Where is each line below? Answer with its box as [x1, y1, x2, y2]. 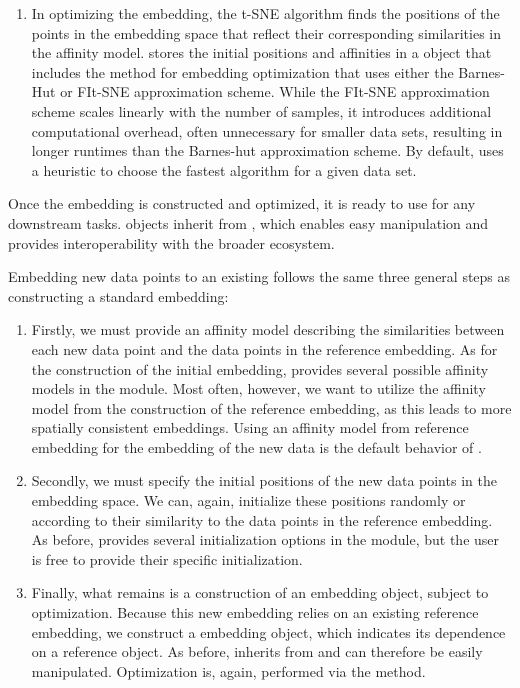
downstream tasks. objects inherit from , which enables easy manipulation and [8, 212, 489, 233]
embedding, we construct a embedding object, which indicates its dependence [31, 621, 506, 642]
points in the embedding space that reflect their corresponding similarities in [31, 22, 502, 43]
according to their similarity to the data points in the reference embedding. [31, 509, 493, 530]
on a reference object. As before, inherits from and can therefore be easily [31, 641, 483, 662]
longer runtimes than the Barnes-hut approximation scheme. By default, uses [31, 140, 504, 161]
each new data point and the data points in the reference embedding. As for [31, 338, 498, 359]
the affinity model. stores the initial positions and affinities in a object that [31, 42, 492, 63]
